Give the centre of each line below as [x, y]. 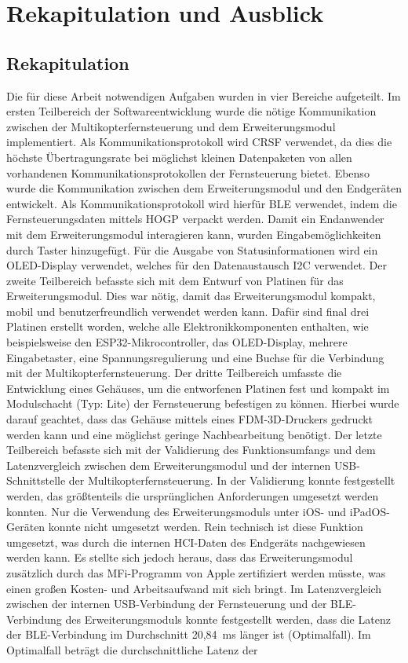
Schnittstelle [36, 480]
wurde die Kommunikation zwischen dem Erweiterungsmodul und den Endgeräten [204, 188]
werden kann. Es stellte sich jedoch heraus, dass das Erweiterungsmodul [180, 557]
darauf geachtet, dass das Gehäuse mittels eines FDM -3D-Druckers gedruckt [190, 419]
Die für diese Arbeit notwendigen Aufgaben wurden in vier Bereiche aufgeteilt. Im [204, 95]
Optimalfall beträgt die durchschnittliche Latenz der [132, 649]
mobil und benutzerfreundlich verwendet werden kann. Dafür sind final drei [188, 311]
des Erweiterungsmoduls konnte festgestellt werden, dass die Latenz [228, 619]
